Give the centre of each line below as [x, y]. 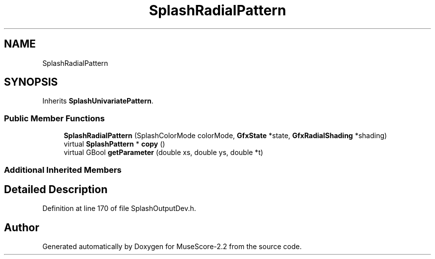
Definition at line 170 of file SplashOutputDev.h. [119, 208]
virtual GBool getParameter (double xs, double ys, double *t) [163, 153]
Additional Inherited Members [63, 170]
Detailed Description [56, 189]
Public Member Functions [54, 118]
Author [22, 227]
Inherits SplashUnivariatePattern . [98, 101]
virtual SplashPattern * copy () [114, 144]
